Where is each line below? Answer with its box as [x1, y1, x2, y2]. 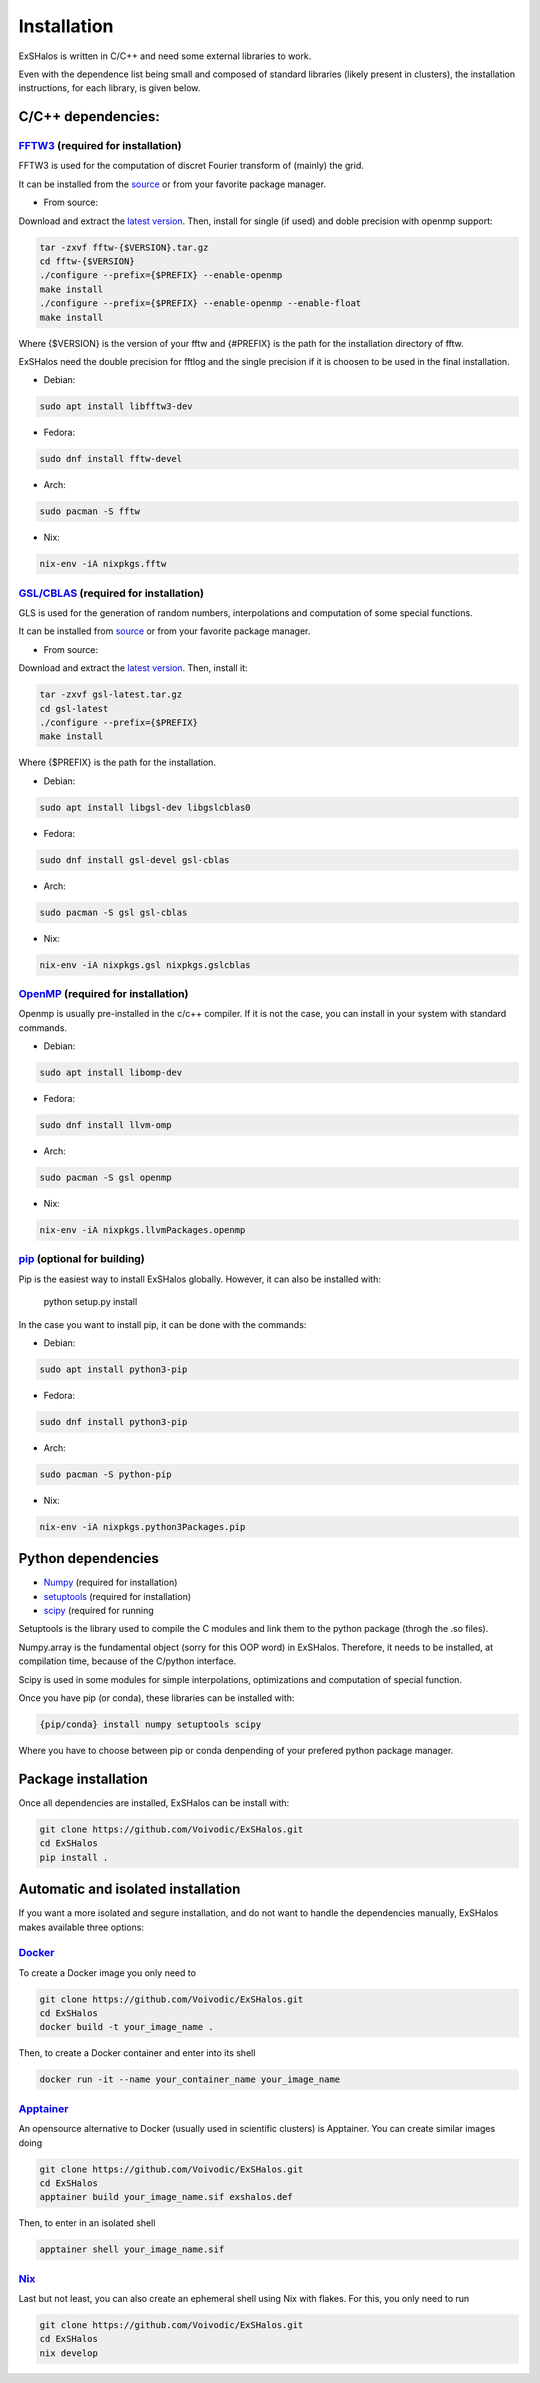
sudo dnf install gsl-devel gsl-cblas [39, 854, 230, 865]
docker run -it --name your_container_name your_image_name [39, 2074, 341, 2085]
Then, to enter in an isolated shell [18, 2217, 156, 2229]
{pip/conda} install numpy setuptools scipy [39, 1719, 262, 1730]
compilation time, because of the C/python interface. [18, 1655, 237, 1667]
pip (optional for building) [18, 1252, 145, 1266]
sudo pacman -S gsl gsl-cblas [39, 906, 188, 918]
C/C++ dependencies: [18, 108, 160, 125]
